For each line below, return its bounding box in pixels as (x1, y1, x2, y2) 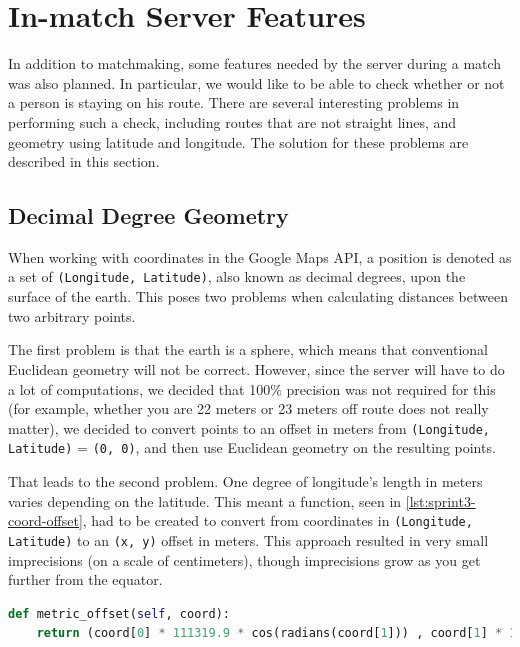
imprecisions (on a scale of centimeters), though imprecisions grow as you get (8, 549, 481, 570)
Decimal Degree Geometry (8, 200, 289, 231)
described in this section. (8, 151, 160, 172)
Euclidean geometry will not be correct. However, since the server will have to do (8, 358, 505, 379)
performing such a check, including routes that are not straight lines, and (8, 111, 457, 132)
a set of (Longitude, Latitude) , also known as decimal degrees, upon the (8, 266, 466, 287)
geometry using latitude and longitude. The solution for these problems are (8, 131, 469, 152)
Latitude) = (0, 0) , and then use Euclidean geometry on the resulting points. (8, 437, 496, 458)
